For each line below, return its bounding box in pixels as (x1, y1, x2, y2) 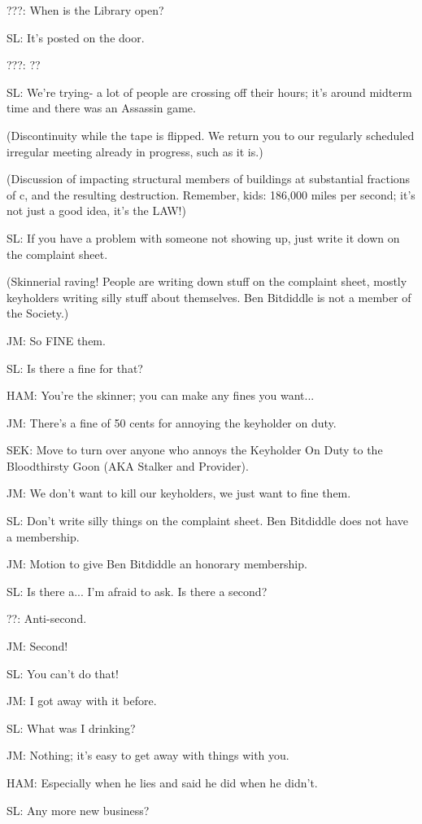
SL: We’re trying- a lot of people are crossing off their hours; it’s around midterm (7, 83, 412, 100)
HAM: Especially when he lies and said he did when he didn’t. (7, 774, 318, 791)
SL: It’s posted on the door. (7, 28, 145, 46)
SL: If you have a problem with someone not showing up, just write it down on (7, 229, 400, 246)
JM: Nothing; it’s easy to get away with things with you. (7, 747, 289, 764)
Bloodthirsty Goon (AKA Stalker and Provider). (7, 457, 249, 474)
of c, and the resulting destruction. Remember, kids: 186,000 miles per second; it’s (7, 186, 415, 203)
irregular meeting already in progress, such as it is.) (7, 142, 263, 160)
